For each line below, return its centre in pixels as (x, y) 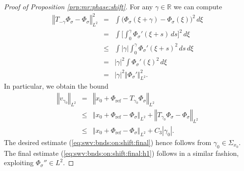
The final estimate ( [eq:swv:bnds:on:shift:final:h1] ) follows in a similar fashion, (122, 153)
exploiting (19, 162)
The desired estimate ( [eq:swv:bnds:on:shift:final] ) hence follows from (108, 142)
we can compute (198, 6)
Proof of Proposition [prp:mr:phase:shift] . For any (79, 6)
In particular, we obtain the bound (56, 86)
